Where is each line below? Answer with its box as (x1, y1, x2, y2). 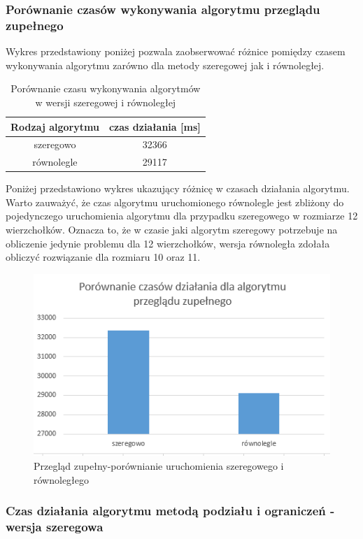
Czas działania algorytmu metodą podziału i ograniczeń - (6, 502, 335, 519)
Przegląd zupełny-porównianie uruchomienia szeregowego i (34, 458, 284, 473)
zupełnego (6, 16, 64, 34)
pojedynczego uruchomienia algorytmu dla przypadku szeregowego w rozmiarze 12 (6, 208, 358, 223)
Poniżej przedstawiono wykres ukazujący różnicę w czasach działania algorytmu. (6, 181, 350, 196)
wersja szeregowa (6, 517, 104, 535)
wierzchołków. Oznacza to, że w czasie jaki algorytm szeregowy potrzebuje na (6, 222, 338, 237)
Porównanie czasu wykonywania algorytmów (10, 81, 201, 96)
